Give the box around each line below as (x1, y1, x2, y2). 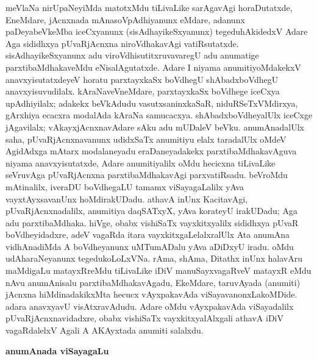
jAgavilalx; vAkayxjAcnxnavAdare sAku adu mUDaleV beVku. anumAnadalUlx (5, 120, 304, 133)
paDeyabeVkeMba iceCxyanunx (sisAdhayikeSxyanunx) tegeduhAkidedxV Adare (5, 25, 308, 38)
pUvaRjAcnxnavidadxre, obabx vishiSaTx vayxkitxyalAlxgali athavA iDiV (5, 312, 283, 324)
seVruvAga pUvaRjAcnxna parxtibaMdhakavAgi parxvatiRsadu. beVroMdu (5, 168, 288, 181)
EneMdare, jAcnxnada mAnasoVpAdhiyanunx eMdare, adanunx (5, 13, 245, 26)
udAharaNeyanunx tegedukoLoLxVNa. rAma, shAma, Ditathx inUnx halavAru (5, 252, 302, 265)
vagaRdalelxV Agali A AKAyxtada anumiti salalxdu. (5, 324, 204, 337)
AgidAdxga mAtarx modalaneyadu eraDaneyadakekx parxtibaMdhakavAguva (5, 145, 297, 157)
